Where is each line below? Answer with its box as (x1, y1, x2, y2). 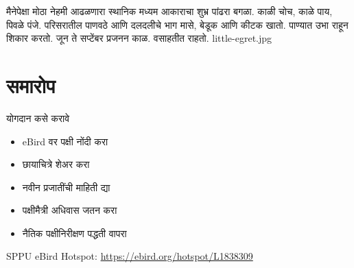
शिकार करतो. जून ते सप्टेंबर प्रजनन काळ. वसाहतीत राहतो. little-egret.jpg (6, 31, 272, 45)
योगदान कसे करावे (6, 110, 70, 125)
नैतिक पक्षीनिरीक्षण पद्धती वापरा (22, 226, 127, 240)
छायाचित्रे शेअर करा (22, 157, 90, 171)
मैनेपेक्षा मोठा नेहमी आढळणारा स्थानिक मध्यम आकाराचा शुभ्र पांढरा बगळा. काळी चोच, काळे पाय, (6, 4, 333, 18)
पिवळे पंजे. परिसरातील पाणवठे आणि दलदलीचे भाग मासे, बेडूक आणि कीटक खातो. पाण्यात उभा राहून (6, 17, 349, 32)
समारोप (6, 71, 56, 99)
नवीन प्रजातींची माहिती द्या (22, 180, 110, 194)
